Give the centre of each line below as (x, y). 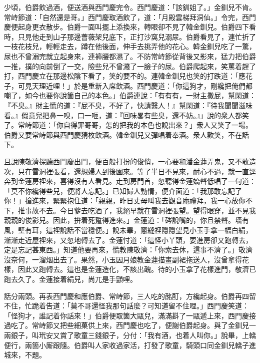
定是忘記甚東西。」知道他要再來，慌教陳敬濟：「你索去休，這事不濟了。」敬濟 (128, 250)
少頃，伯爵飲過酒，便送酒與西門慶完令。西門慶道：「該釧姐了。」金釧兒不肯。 (130, 7)
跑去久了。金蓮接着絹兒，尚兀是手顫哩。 (70, 279)
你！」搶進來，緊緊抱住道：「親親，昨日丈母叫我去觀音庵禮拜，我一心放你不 (128, 201)
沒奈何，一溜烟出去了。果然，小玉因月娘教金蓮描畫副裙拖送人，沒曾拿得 (123, 259)
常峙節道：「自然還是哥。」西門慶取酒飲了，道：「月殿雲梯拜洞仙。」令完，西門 (130, 17)
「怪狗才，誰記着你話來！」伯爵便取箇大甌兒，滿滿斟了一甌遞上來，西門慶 (126, 315)
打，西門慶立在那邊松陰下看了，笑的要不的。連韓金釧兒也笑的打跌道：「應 (125, 76)
